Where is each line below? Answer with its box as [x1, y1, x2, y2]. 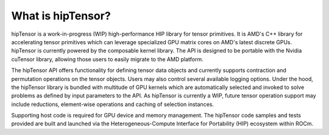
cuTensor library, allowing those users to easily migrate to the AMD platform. [11, 55, 203, 63]
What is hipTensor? [11, 9, 111, 22]
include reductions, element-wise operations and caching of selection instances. [11, 100, 214, 108]
